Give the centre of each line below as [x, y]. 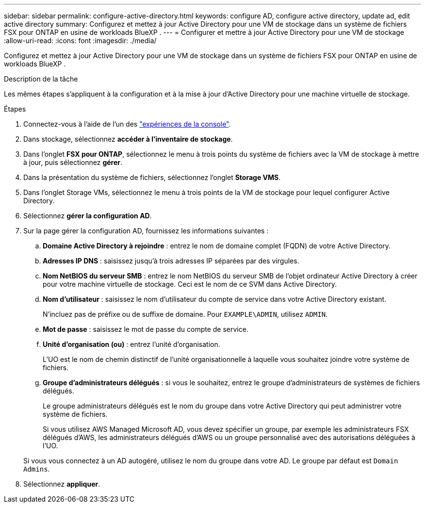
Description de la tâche [41, 79]
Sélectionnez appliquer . [62, 484]
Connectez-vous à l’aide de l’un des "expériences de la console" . [127, 124]
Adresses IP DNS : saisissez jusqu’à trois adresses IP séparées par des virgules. [171, 261]
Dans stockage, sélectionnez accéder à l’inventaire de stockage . [128, 139]
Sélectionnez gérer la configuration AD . [88, 216]
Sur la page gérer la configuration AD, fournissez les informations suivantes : [146, 231]
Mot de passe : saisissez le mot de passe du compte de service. [146, 329]
